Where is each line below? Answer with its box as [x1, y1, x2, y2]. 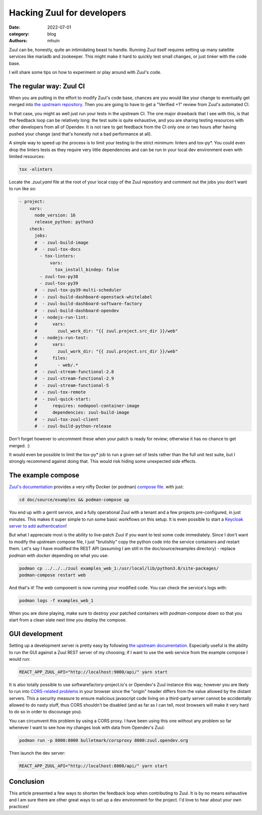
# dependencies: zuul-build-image [34, 410, 130, 415]
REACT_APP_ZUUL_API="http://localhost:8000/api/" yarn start [19, 763, 168, 769]
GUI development [9, 630, 63, 638]
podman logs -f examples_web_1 [19, 598, 94, 603]
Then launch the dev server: [9, 750, 65, 756]
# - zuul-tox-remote [34, 390, 86, 395]
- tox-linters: [39, 253, 76, 259]
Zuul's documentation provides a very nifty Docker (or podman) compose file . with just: [9, 484, 184, 490]
